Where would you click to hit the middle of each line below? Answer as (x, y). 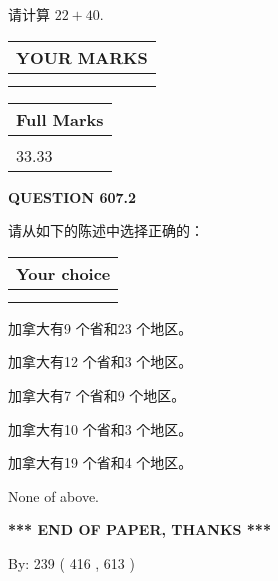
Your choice (63, 273)
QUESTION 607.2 (72, 196)
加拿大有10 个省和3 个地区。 (100, 428)
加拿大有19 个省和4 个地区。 (100, 462)
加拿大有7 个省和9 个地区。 (97, 394)
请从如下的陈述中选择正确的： (106, 230)
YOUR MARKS (82, 57)
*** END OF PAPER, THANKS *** (139, 529)
